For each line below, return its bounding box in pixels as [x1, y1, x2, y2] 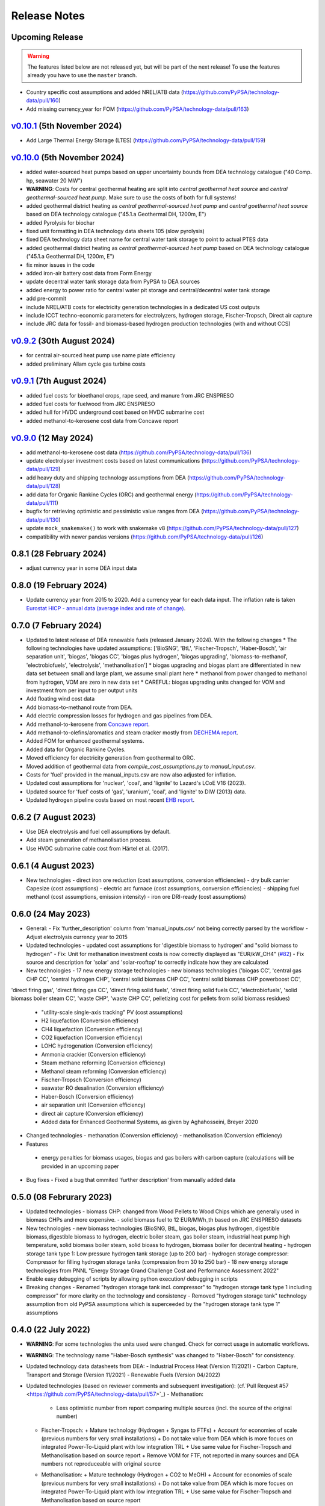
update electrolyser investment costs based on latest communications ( [26, 457, 204, 464]
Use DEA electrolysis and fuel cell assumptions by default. [26, 828, 171, 835]
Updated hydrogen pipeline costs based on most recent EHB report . [26, 796, 195, 804]
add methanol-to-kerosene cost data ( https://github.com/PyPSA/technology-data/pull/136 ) [26, 449, 252, 456]
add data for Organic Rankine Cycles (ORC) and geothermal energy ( [26, 491, 197, 498]
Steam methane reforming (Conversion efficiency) [41, 1059, 166, 1066]
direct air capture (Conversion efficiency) [41, 1110, 144, 1117]
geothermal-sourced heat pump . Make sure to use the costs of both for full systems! [26, 193, 237, 201]
